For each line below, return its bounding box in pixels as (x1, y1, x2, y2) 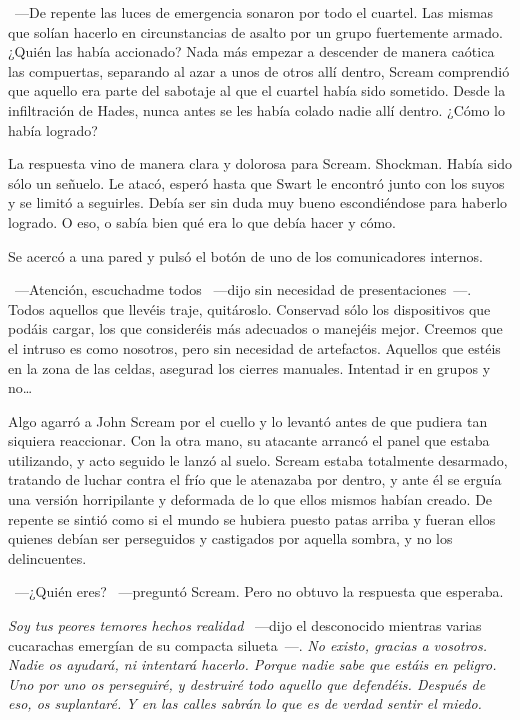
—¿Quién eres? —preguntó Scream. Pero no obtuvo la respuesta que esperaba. (14, 581, 504, 602)
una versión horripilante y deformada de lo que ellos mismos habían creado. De (8, 489, 493, 510)
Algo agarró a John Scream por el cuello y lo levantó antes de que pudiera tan (8, 410, 488, 431)
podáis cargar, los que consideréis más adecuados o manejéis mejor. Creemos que (8, 318, 503, 339)
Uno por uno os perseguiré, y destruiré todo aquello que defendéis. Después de (8, 673, 486, 694)
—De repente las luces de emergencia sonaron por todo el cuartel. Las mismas (14, 2, 494, 22)
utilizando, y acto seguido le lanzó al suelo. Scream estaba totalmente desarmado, (8, 449, 508, 470)
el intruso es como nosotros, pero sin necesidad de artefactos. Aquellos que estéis (8, 337, 501, 358)
